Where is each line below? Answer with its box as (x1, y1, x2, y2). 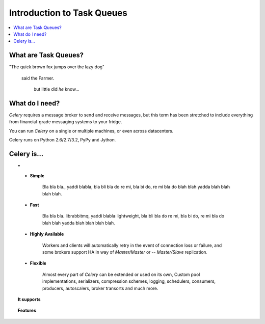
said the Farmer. (21, 75, 54, 81)
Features (18, 307, 36, 314)
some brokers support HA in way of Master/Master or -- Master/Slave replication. (42, 249, 208, 255)
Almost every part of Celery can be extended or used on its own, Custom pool (42, 271, 200, 277)
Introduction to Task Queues (9, 7, 128, 18)
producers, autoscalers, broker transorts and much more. (42, 285, 159, 291)
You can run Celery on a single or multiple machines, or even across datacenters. (9, 128, 174, 134)
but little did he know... (33, 86, 79, 92)
